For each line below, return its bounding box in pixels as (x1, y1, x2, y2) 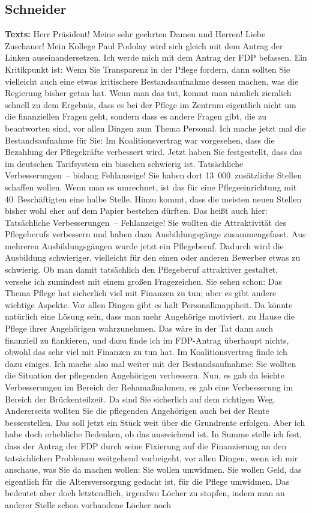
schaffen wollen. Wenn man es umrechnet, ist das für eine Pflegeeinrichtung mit (5, 180, 297, 193)
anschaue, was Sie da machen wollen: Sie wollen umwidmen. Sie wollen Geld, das (5, 463, 302, 476)
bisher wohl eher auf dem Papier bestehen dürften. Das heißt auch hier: (5, 204, 268, 217)
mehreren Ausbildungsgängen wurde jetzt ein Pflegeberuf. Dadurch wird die (5, 239, 284, 252)
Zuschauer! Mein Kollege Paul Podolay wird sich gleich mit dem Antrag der (5, 39, 283, 52)
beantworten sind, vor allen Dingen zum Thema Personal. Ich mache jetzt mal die (5, 121, 306, 134)
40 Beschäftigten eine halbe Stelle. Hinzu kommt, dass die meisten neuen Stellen (5, 192, 302, 205)
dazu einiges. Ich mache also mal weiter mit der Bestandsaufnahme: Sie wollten (5, 357, 296, 369)
